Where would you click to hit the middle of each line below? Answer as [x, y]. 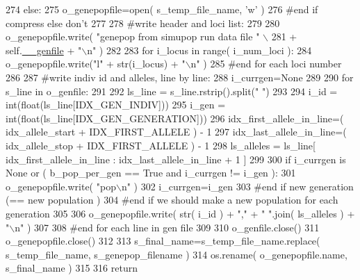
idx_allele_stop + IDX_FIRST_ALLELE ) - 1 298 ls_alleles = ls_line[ [161, 145]
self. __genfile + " [44, 50]
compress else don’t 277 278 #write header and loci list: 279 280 [143, 23]
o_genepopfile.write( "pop [61, 186]
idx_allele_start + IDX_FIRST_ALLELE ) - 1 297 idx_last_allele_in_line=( [176, 132]
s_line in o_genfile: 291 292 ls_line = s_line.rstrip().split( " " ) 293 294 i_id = [172, 91]
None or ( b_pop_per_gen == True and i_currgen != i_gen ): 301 [151, 173]
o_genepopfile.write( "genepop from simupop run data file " [133, 36]
